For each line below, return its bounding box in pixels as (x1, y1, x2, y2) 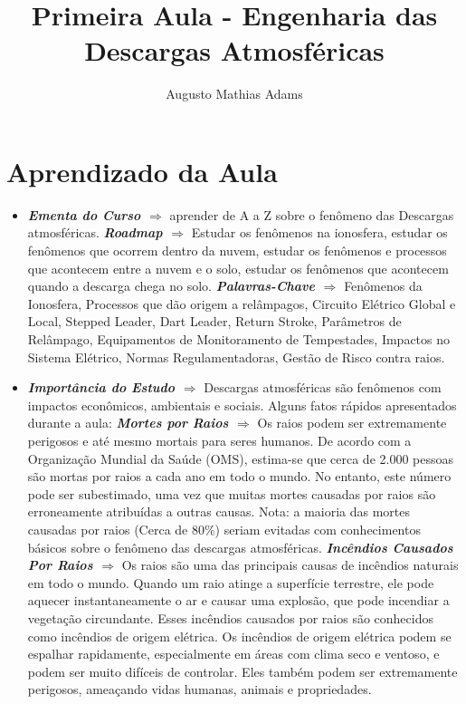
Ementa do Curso (27, 205, 141, 224)
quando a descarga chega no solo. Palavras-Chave (27, 276, 315, 295)
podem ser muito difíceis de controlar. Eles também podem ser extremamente (27, 661, 458, 680)
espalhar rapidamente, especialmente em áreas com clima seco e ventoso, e (27, 644, 440, 663)
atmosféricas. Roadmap (27, 223, 163, 242)
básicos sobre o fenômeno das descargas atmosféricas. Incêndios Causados (27, 537, 453, 556)
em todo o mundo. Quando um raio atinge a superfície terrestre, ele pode (27, 573, 434, 592)
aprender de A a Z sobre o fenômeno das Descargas (169, 205, 454, 224)
